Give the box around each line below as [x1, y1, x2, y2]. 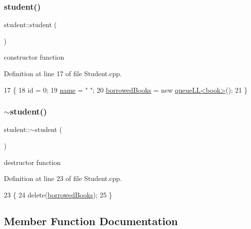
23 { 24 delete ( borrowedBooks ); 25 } [4, 189, 112, 199]
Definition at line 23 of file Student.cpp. [4, 173, 122, 183]
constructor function [4, 52, 64, 62]
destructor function [4, 157, 61, 167]
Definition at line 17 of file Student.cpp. [4, 68, 122, 78]
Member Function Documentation [4, 213, 178, 228]
